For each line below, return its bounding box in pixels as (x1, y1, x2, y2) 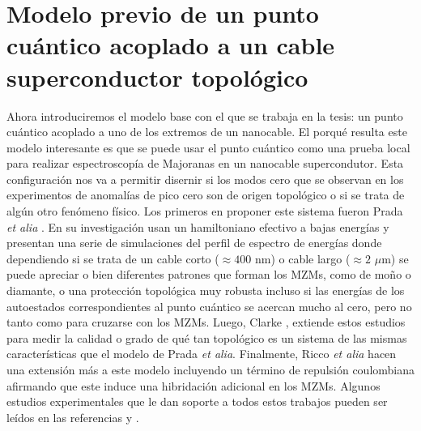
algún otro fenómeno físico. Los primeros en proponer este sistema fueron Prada (6, 203, 403, 220)
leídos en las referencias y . (6, 408, 139, 425)
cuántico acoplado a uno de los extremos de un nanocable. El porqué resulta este (6, 123, 407, 140)
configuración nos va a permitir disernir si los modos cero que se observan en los (6, 170, 404, 187)
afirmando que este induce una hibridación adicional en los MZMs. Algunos (6, 377, 381, 394)
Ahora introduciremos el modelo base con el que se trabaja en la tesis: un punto (6, 107, 403, 124)
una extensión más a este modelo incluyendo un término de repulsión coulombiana (6, 361, 415, 378)
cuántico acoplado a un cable (6, 28, 335, 62)
